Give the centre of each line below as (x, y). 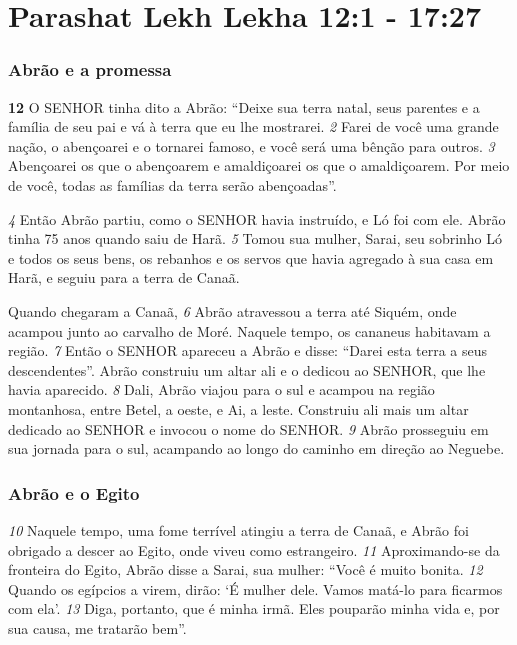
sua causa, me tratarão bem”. (97, 627)
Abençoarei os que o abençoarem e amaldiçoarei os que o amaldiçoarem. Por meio (259, 165)
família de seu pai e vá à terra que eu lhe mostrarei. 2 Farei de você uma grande (253, 126)
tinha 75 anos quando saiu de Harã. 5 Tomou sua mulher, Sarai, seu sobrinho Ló (255, 238)
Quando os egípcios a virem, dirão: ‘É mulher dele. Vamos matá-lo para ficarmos (255, 588)
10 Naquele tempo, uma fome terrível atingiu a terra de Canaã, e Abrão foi (238, 529)
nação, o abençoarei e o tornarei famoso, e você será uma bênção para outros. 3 (251, 145)
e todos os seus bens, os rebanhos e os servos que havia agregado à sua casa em (251, 257)
